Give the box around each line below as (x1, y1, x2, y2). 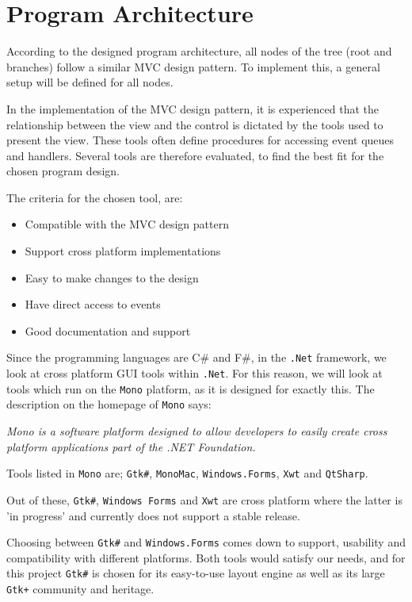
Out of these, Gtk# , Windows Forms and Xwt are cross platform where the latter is (6, 491, 402, 508)
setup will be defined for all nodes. (6, 74, 174, 90)
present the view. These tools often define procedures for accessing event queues (6, 132, 395, 148)
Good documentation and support (25, 322, 191, 339)
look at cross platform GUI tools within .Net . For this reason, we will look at (6, 365, 383, 382)
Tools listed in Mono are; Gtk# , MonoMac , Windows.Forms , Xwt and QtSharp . (6, 465, 368, 481)
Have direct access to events (25, 296, 161, 313)
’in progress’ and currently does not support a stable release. (6, 507, 300, 523)
